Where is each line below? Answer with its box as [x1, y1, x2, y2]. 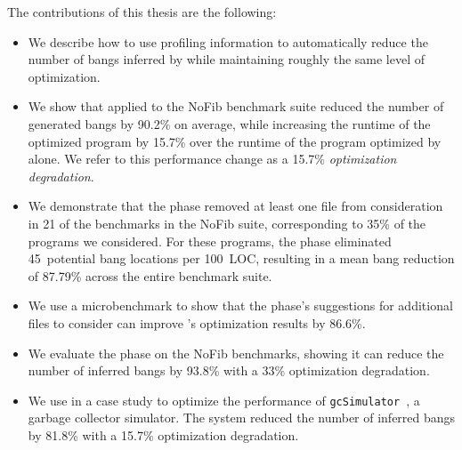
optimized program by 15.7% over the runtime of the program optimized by [28, 132, 442, 150]
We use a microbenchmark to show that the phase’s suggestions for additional [28, 296, 453, 315]
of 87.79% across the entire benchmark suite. [28, 266, 272, 285]
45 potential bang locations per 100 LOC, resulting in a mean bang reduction [28, 249, 455, 268]
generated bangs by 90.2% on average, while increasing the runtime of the [28, 114, 431, 133]
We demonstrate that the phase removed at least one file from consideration [28, 197, 443, 215]
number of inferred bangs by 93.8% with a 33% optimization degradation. [28, 361, 430, 380]
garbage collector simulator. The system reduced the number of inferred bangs [28, 408, 456, 427]
